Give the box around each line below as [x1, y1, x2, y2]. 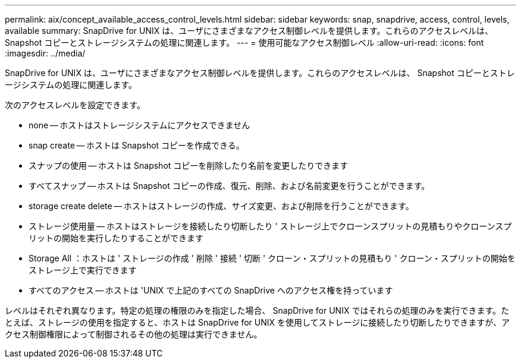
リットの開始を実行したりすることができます [29, 233, 203, 243]
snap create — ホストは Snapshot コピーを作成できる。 [29, 140, 244, 150]
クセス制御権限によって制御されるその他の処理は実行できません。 [5, 329, 262, 339]
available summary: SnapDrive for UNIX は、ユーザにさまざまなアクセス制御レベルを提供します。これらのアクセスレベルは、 [5, 26, 493, 36]
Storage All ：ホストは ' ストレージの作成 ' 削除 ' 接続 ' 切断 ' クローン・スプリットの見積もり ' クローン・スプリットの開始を [29, 253, 516, 263]
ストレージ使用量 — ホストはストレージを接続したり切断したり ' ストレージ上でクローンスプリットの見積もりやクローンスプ [29, 221, 512, 231]
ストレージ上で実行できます [29, 265, 137, 275]
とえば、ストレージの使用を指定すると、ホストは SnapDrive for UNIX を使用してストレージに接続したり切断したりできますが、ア [5, 317, 510, 327]
